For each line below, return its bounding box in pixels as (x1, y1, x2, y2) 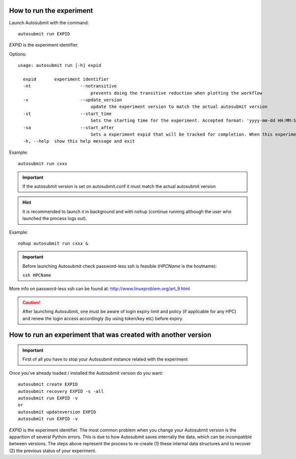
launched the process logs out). (22, 215, 87, 221)
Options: (9, 51, 27, 57)
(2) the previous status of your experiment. (9, 448, 96, 454)
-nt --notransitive (23, 83, 117, 89)
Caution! (22, 299, 41, 305)
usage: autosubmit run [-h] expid (18, 63, 101, 69)
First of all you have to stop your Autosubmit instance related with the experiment (22, 356, 188, 362)
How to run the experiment (9, 6, 93, 15)
